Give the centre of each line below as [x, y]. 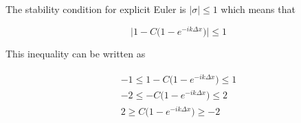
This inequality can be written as [76, 53]
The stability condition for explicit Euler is [96, 9]
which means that [258, 9]
